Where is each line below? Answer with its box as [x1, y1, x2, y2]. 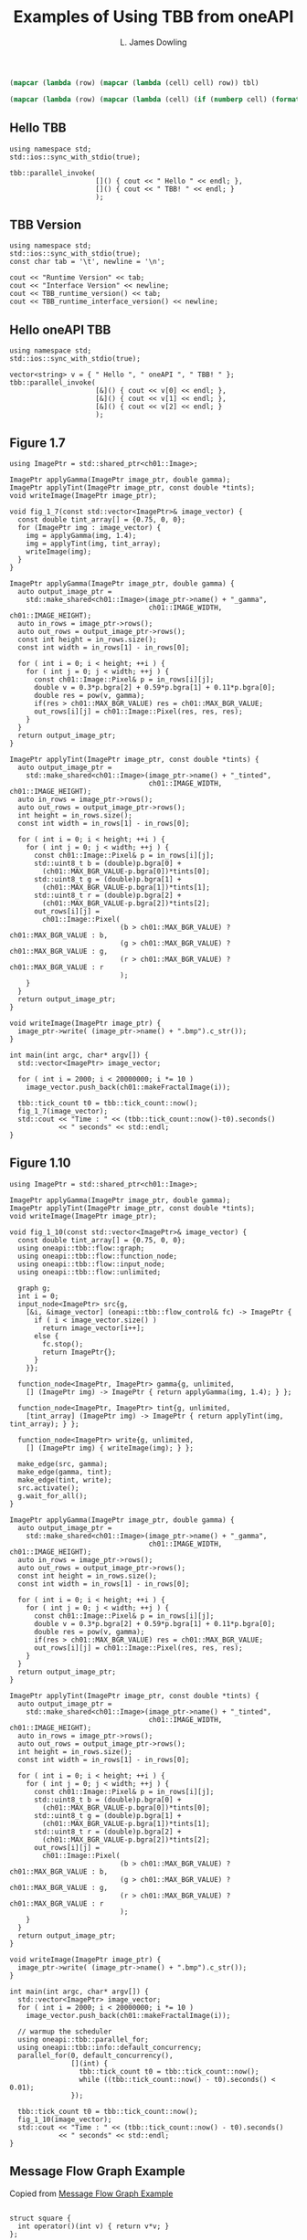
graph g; [17, 1284, 51, 1293]
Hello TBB [9, 121, 67, 136]
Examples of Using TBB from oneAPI [13, 6, 294, 27]
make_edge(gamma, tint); [17, 1467, 112, 1476]
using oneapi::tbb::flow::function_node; [17, 1252, 178, 1261]
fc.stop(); [42, 1339, 84, 1348]
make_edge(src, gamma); [17, 1459, 108, 1468]
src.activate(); [17, 1483, 79, 1493]
